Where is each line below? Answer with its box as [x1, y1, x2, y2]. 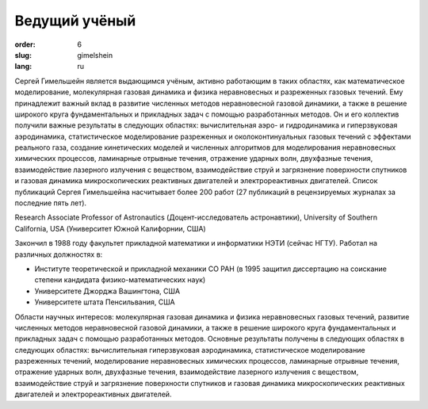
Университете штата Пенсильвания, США [34, 297, 176, 307]
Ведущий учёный [14, 12, 136, 29]
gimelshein [77, 50, 113, 59]
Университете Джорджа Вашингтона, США [34, 286, 181, 296]
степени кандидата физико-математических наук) [34, 275, 206, 285]
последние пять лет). [14, 198, 87, 208]
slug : [14, 50, 32, 59]
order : [14, 40, 36, 49]
